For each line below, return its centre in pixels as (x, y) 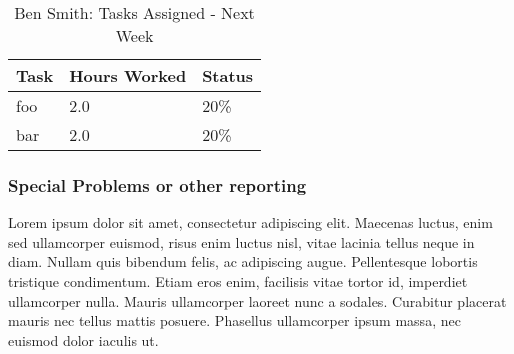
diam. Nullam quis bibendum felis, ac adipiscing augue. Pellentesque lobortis (243, 261)
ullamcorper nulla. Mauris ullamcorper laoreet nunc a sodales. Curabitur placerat (257, 300)
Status (228, 75)
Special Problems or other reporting (157, 184)
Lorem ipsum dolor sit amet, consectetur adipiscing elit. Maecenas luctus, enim (250, 222)
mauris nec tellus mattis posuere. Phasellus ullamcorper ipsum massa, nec (234, 320)
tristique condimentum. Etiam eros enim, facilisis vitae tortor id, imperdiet (238, 281)
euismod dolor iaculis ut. (83, 339)
